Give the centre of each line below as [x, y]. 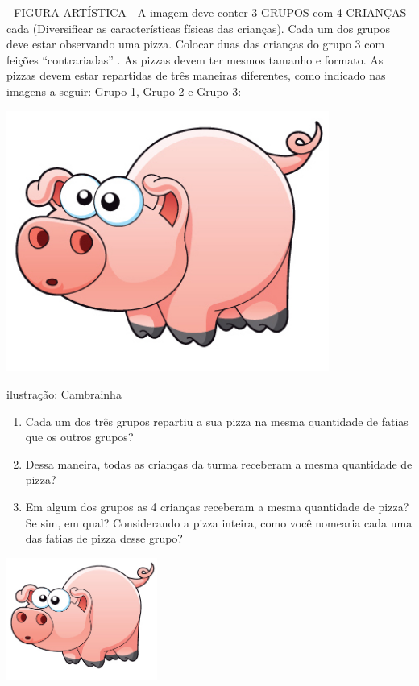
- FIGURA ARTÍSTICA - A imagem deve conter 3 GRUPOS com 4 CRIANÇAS [207, 12]
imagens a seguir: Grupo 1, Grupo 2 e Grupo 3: [124, 91]
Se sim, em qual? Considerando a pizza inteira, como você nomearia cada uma [219, 522]
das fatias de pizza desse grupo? [104, 538]
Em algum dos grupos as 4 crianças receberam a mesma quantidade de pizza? [217, 507]
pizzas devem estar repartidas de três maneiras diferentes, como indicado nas [196, 75]
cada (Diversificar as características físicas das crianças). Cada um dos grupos [198, 28]
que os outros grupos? [79, 437]
